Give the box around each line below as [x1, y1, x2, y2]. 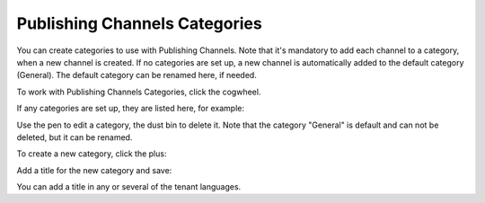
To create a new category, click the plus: [16, 148, 167, 159]
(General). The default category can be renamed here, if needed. [16, 70, 258, 81]
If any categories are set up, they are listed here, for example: [16, 103, 244, 114]
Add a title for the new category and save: [16, 164, 172, 175]
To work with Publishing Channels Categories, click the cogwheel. [16, 86, 261, 97]
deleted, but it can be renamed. [16, 131, 133, 143]
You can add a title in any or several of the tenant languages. [16, 181, 242, 192]
